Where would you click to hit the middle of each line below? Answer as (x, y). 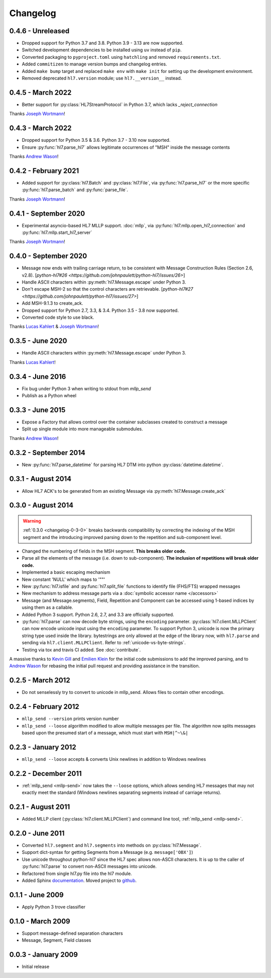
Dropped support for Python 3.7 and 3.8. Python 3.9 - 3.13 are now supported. (103, 43)
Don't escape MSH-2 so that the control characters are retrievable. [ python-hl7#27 (107, 289)
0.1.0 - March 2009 (40, 921)
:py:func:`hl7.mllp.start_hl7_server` (57, 232)
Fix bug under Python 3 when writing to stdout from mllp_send (86, 388)
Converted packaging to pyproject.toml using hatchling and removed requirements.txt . (121, 57)
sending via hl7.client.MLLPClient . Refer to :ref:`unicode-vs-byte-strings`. (104, 643)
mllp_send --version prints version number (70, 719)
